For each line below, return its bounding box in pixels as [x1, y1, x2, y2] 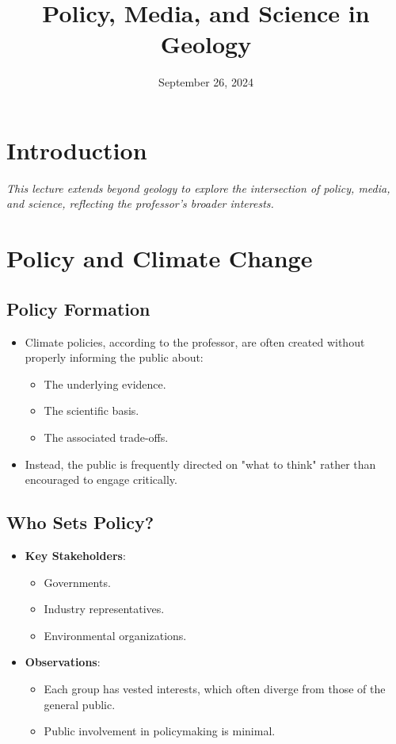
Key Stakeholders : [25, 546, 126, 563]
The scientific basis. [44, 402, 139, 419]
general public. [44, 696, 116, 712]
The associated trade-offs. [44, 428, 169, 445]
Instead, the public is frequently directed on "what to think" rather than [25, 455, 376, 472]
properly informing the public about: [25, 349, 204, 366]
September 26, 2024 [158, 74, 253, 90]
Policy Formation [6, 296, 150, 320]
